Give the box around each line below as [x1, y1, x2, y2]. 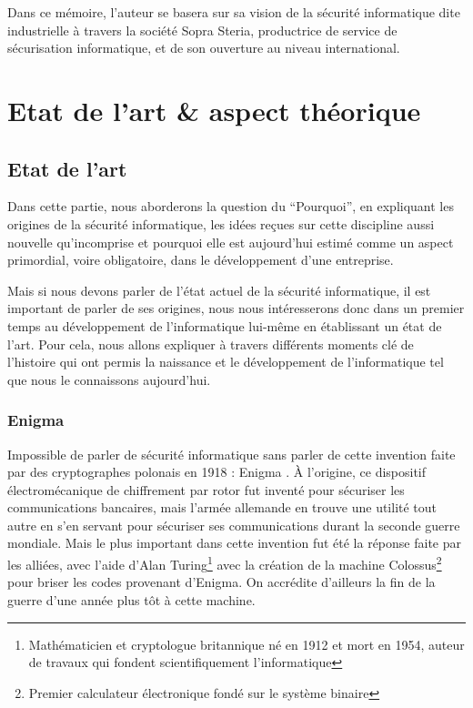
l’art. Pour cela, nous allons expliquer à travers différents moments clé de [7, 334, 414, 353]
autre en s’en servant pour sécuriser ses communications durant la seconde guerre [7, 515, 460, 534]
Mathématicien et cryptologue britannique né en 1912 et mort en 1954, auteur [28, 634, 465, 653]
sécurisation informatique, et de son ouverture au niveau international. [7, 38, 400, 57]
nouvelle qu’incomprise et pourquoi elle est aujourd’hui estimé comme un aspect [7, 232, 454, 251]
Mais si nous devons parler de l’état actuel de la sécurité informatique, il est [7, 280, 431, 299]
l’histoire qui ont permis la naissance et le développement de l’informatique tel [7, 352, 444, 371]
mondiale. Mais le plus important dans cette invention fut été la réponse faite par [7, 533, 461, 552]
